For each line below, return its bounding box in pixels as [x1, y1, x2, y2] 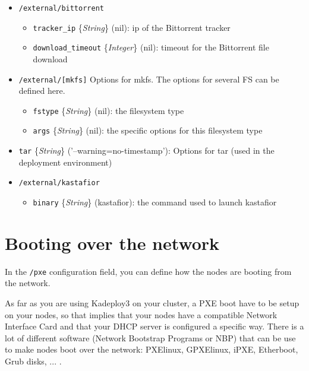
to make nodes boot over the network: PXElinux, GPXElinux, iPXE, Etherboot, [5, 343, 298, 356]
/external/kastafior [18, 179, 100, 188]
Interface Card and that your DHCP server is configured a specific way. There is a [5, 320, 304, 332]
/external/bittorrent [18, 4, 104, 12]
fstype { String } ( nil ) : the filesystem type [33, 104, 184, 116]
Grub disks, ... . [5, 355, 62, 367]
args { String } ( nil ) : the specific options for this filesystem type [33, 124, 263, 137]
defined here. [18, 84, 65, 97]
